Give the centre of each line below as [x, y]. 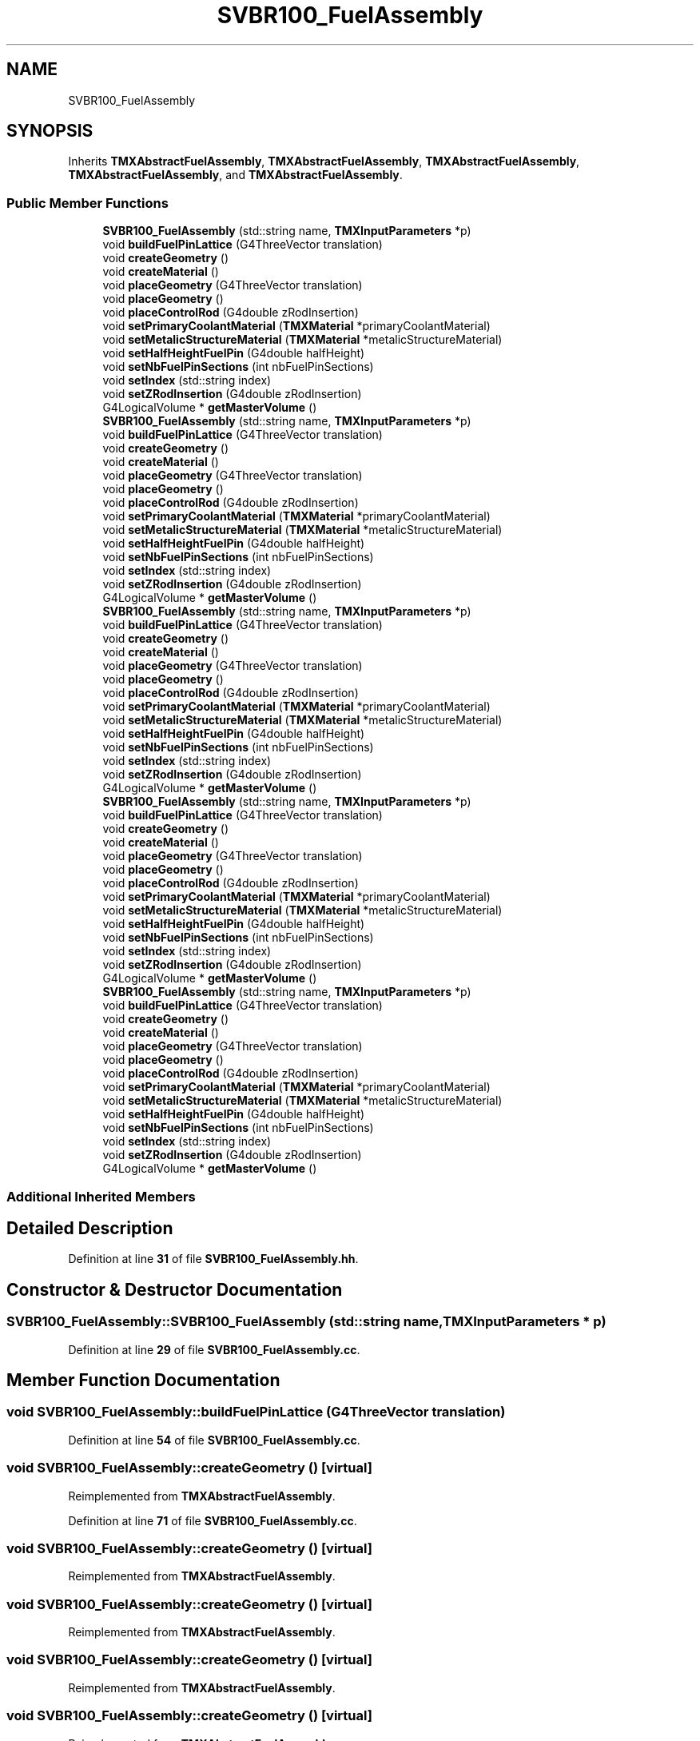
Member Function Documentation [143, 1380]
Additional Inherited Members [101, 1196]
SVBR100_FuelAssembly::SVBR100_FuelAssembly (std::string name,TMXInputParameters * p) [306, 1322]
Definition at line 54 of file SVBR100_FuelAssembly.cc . [214, 1440]
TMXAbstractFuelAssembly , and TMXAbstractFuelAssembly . [235, 175]
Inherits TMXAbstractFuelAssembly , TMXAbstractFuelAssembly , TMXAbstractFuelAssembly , [324, 161]
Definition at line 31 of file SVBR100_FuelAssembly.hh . [213, 1259]
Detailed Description [90, 1228]
